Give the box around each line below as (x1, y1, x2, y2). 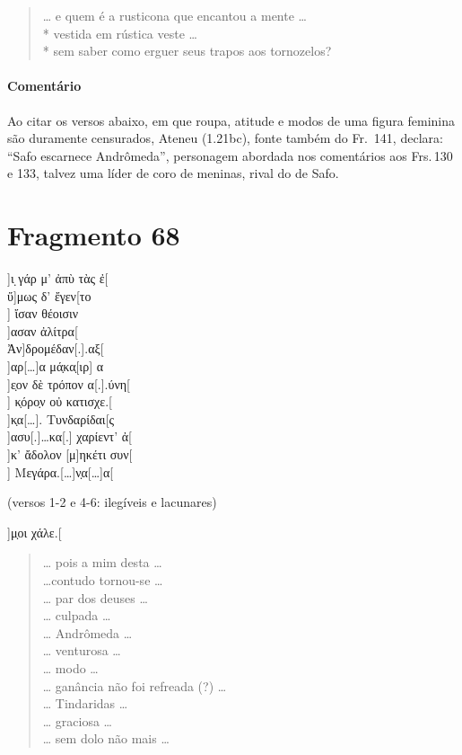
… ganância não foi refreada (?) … (42, 676, 227, 695)
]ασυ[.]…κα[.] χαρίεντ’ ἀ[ (7, 427, 132, 446)
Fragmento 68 (7, 217, 180, 253)
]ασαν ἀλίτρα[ (7, 321, 78, 340)
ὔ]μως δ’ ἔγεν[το (7, 286, 92, 305)
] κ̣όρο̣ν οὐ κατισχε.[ (7, 392, 112, 411)
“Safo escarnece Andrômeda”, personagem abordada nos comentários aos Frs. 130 (7, 146, 453, 164)
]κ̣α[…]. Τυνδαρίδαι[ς (7, 409, 115, 428)
